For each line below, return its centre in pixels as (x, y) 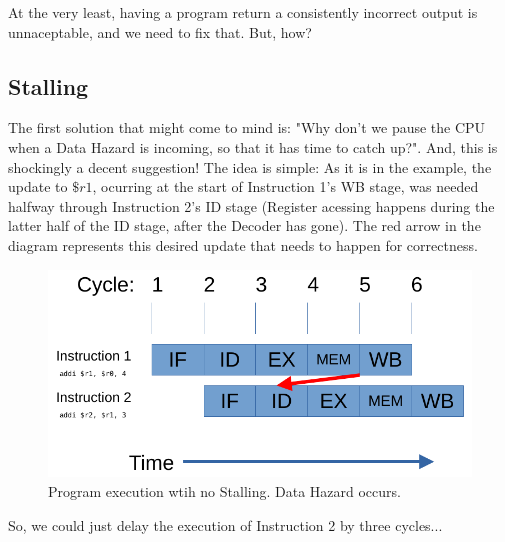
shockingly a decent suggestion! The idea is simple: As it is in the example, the (250, 166)
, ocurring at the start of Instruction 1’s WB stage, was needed (285, 186)
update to (38, 186)
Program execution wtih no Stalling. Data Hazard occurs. (224, 490)
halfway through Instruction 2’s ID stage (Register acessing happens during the (251, 205)
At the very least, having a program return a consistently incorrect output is (243, 12)
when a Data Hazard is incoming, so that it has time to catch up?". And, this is (253, 146)
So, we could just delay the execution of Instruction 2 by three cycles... (225, 524)
